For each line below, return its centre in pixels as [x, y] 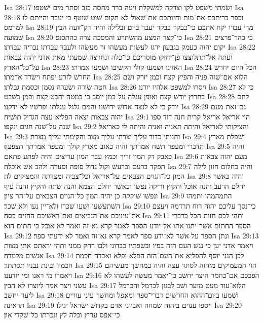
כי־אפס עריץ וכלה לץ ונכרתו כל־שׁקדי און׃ [62, 315]
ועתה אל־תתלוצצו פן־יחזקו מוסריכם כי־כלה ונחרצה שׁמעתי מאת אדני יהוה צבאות [118, 56]
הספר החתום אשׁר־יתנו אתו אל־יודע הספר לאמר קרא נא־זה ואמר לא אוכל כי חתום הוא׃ [127, 226]
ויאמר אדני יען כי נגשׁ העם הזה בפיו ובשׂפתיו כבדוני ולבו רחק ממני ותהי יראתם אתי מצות [129, 245]
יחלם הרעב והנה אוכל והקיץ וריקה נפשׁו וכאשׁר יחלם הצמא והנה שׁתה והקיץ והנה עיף [125, 186]
